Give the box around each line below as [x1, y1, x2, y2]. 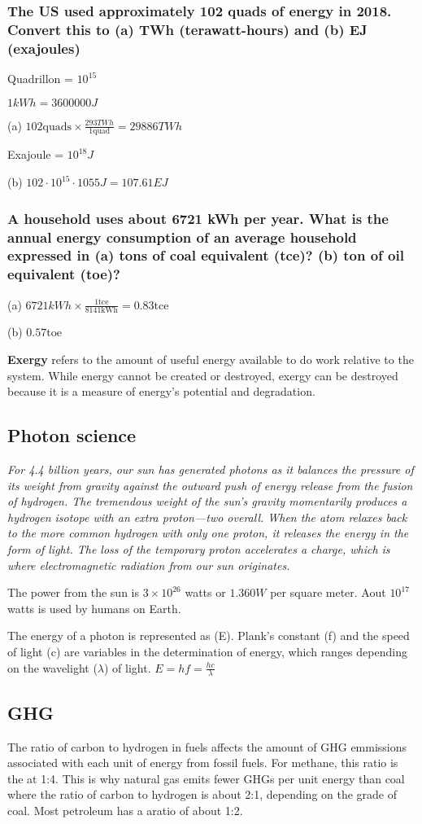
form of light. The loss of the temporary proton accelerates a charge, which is [7, 541, 390, 558]
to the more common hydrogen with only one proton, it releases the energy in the [7, 524, 409, 541]
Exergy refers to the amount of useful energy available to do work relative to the [7, 351, 414, 368]
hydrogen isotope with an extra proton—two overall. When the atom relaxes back [7, 508, 407, 525]
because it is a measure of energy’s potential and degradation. [7, 383, 315, 400]
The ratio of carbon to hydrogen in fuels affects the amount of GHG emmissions [7, 738, 407, 755]
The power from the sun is [7, 584, 139, 601]
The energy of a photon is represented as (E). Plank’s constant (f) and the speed [7, 627, 410, 644]
